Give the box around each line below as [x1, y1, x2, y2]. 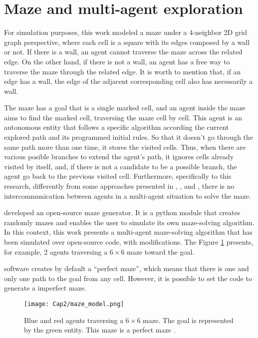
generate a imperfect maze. [4, 283, 86, 293]
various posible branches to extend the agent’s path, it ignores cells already [4, 151, 234, 162]
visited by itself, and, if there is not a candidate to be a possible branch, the [4, 161, 237, 171]
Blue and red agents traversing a [24, 315, 124, 325]
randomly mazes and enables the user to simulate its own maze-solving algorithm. [4, 217, 255, 227]
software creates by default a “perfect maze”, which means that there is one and [4, 263, 249, 274]
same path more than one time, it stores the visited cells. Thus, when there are [4, 141, 246, 152]
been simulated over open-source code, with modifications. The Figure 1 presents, [4, 237, 254, 247]
